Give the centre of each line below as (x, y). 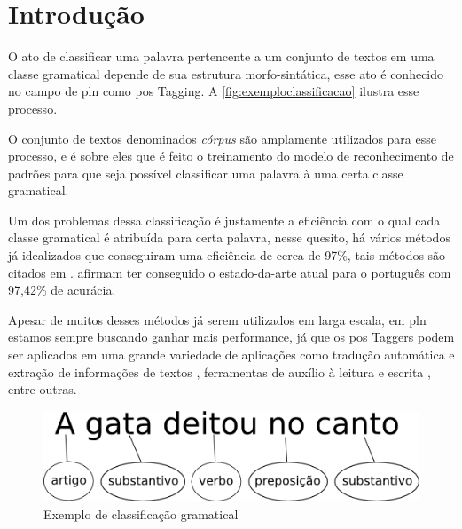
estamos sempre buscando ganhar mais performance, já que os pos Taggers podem (231, 337)
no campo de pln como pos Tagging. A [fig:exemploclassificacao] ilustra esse (214, 91)
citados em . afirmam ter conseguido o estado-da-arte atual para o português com (230, 272)
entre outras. (43, 389)
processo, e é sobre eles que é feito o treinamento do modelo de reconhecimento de (231, 156)
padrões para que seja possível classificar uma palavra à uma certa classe (206, 173)
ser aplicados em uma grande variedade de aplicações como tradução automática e (231, 355)
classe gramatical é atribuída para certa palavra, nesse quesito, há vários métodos (229, 237)
